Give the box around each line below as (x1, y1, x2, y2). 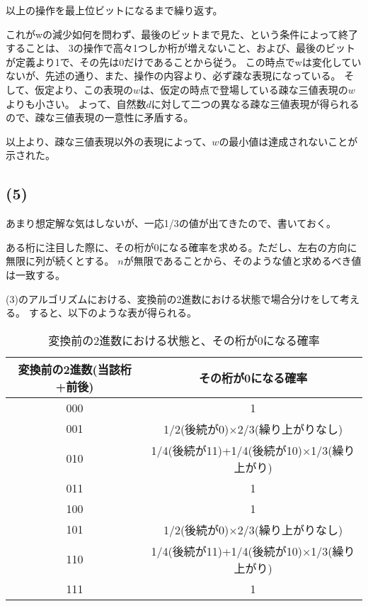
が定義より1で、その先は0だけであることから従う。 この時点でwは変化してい (6, 54, 362, 69)
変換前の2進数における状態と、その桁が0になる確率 (48, 331, 320, 348)
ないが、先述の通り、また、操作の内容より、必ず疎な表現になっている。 (6, 68, 341, 83)
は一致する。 (6, 267, 65, 282)
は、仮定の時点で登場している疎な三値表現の (140, 82, 348, 97)
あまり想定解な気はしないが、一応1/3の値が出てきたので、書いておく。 (6, 216, 336, 231)
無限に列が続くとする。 (6, 253, 115, 268)
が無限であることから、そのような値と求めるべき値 (123, 253, 362, 268)
